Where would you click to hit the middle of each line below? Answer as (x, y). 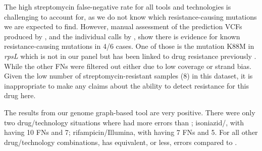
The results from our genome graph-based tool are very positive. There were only (130, 112)
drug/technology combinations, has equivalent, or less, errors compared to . (121, 142)
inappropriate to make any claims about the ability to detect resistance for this (127, 85)
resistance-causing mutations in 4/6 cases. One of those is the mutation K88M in (129, 46)
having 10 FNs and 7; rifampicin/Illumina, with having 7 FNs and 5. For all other (131, 132)
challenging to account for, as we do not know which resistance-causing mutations (130, 16)
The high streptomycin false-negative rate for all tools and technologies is (118, 7)
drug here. (20, 95)
